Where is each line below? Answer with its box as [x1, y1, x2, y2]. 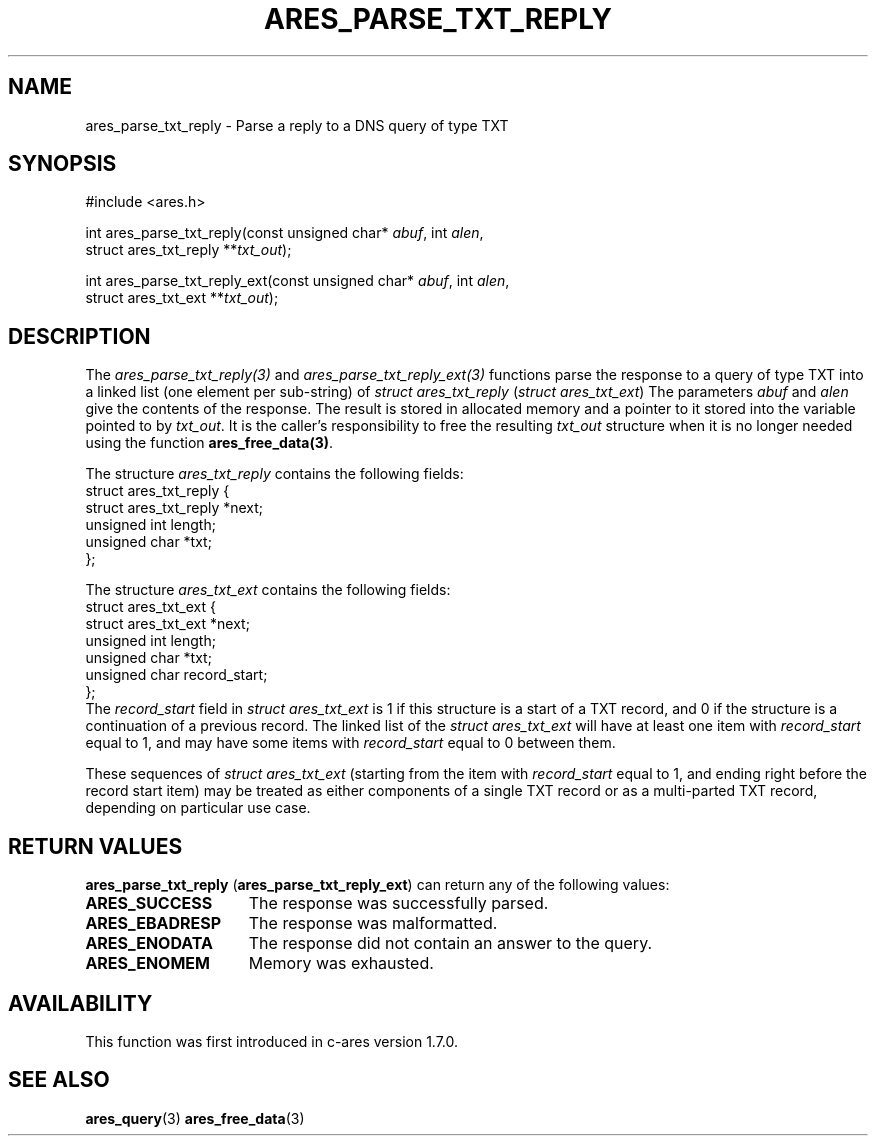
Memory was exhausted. [248, 953, 434, 974]
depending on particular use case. [85, 799, 311, 817]
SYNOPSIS [8, 151, 117, 177]
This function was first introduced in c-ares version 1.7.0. [85, 1032, 459, 1050]
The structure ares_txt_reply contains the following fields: [85, 465, 464, 483]
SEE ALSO [8, 1067, 110, 1093]
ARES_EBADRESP [85, 913, 222, 934]
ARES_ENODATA [85, 933, 214, 954]
